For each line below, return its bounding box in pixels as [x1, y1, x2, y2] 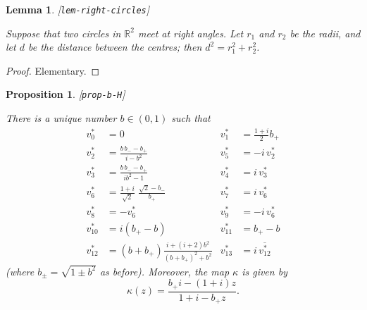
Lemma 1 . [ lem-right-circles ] [6, 2, 150, 16]
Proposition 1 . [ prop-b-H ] [6, 87, 125, 101]
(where [6, 263, 35, 278]
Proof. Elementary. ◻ [6, 63, 100, 77]
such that [171, 111, 211, 125]
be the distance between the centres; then [27, 39, 202, 54]
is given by [242, 263, 287, 278]
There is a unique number [6, 111, 117, 125]
